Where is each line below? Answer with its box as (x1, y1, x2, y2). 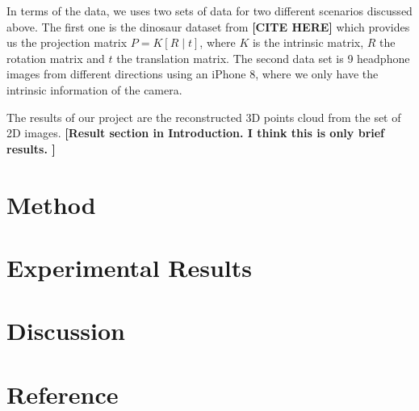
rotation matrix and (6, 49, 105, 66)
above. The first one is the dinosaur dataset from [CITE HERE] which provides (6, 18, 410, 35)
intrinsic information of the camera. (6, 81, 182, 98)
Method (6, 187, 96, 220)
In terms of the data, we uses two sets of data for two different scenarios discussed (6, 2, 413, 19)
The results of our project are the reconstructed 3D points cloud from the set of (6, 108, 401, 125)
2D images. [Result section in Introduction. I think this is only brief (6, 124, 385, 141)
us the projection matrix (6, 34, 128, 51)
